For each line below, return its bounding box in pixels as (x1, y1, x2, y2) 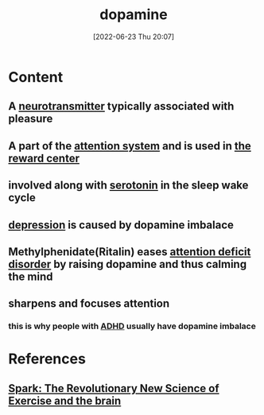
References (8, 350, 86, 368)
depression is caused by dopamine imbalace (8, 218, 235, 231)
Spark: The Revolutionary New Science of (8, 382, 220, 395)
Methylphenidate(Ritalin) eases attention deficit (8, 245, 251, 258)
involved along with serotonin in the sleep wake (8, 179, 249, 192)
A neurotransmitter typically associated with (8, 99, 235, 113)
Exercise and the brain (8, 394, 122, 407)
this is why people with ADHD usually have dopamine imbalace (8, 320, 256, 332)
